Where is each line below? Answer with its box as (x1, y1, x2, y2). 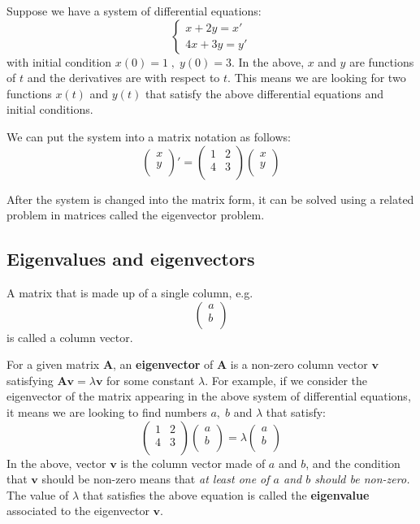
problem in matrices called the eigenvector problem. (6, 206, 265, 223)
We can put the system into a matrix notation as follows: (6, 128, 291, 145)
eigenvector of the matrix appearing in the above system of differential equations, (6, 388, 411, 405)
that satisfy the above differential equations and (145, 84, 384, 102)
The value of (6, 486, 69, 503)
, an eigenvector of (113, 356, 214, 373)
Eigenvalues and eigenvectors (6, 246, 255, 271)
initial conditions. (6, 101, 93, 118)
